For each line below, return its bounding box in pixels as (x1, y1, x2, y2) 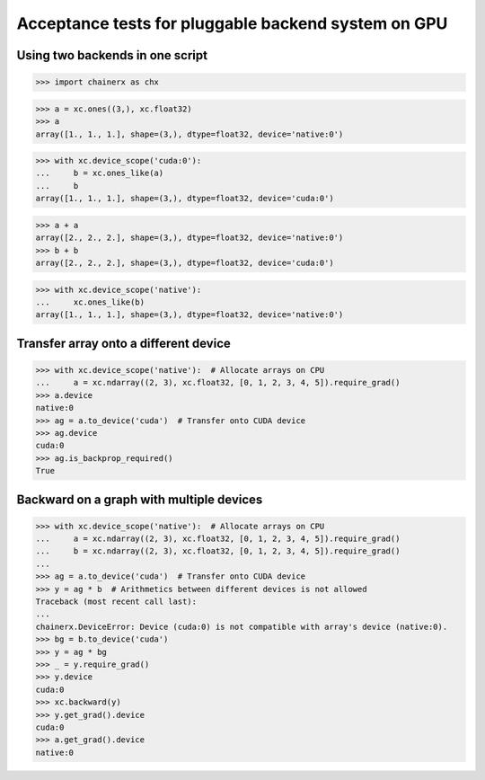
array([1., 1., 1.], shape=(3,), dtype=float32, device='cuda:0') (35, 193, 334, 204)
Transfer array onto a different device (16, 335, 231, 350)
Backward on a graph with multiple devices (16, 492, 263, 507)
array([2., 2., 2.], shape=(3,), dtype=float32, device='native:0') (35, 233, 344, 243)
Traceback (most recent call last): (35, 597, 198, 607)
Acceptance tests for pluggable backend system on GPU (16, 13, 448, 33)
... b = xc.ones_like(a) (35, 168, 164, 179)
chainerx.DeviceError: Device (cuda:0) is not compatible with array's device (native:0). (35, 621, 448, 632)
